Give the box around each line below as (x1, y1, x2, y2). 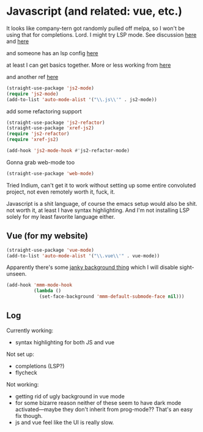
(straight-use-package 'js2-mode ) (6, 85, 95, 91)
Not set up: (6, 351, 35, 358)
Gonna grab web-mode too (6, 158, 75, 166)
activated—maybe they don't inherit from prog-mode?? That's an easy (15, 406, 193, 413)
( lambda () (33, 288, 62, 294)
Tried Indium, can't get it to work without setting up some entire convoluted (6, 181, 196, 189)
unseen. (6, 270, 27, 278)
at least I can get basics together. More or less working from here (6, 61, 171, 69)
